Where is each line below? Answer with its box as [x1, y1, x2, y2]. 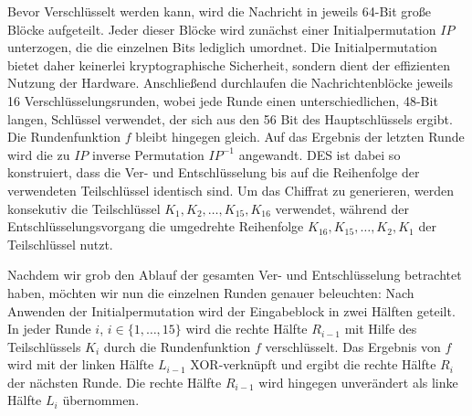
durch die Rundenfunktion [103, 336, 251, 356]
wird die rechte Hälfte [185, 319, 308, 338]
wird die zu [7, 144, 70, 164]
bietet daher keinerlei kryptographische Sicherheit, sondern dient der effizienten [7, 55, 450, 74]
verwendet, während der [275, 198, 409, 218]
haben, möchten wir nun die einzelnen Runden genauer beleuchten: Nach [7, 283, 414, 302]
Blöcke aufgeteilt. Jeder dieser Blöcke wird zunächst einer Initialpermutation [7, 19, 436, 38]
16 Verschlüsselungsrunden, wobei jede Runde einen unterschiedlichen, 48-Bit [7, 91, 438, 110]
